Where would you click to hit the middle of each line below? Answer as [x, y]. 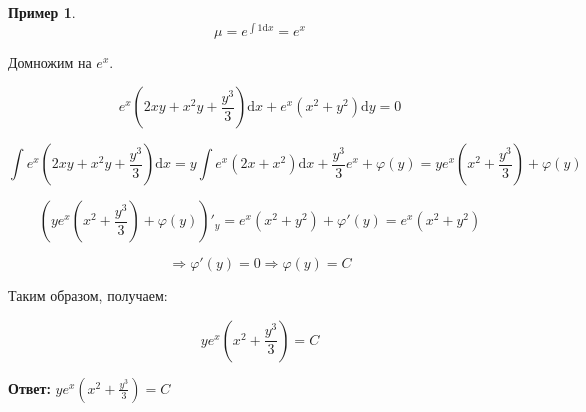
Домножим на [50, 61]
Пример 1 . [42, 12]
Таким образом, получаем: [88, 295]
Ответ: [29, 387]
